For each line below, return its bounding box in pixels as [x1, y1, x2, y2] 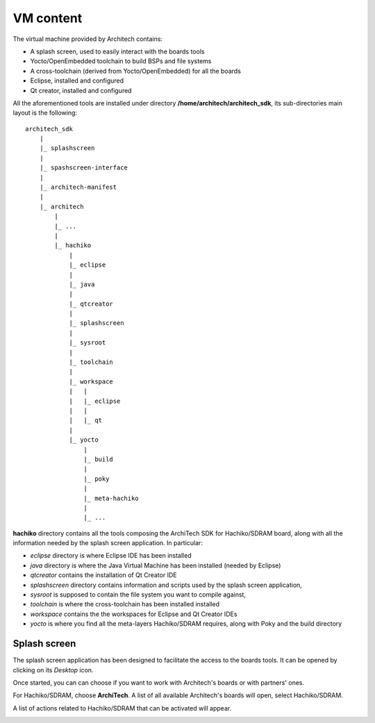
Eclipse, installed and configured [30, 76, 124, 85]
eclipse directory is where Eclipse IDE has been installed [30, 551, 192, 560]
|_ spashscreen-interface [39, 164, 128, 172]
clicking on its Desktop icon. [12, 665, 94, 674]
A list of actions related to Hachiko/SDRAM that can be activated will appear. [12, 704, 232, 712]
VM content [12, 10, 83, 26]
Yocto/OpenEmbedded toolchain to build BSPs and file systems [30, 57, 212, 65]
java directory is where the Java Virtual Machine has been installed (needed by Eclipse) [30, 561, 281, 570]
